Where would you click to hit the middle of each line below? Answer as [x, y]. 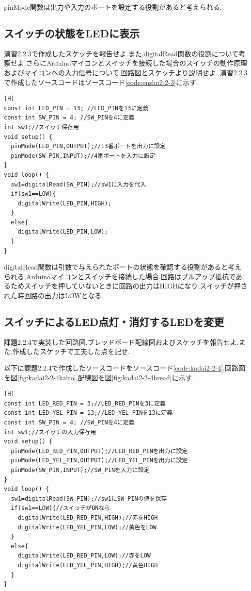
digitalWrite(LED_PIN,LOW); [63, 232]
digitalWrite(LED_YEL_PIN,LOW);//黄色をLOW [87, 527]
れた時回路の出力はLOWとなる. [54, 295]
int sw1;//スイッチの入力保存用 [50, 432]
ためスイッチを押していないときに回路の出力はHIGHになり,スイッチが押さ [129, 286]
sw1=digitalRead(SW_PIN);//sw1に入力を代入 [78, 184]
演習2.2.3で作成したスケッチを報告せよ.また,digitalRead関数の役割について [121, 53]
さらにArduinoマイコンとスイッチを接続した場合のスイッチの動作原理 [137, 63]
